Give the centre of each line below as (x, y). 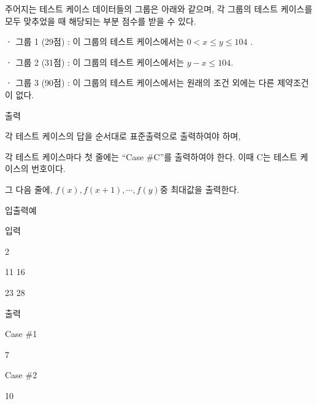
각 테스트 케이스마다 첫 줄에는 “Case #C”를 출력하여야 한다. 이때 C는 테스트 (151, 156)
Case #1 (21, 334)
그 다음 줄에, (29, 189)
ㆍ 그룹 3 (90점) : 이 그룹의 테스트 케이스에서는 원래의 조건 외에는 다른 (140, 83)
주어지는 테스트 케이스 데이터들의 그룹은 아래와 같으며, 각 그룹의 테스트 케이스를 (159, 9)
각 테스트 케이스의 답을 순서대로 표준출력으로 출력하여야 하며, (123, 136)
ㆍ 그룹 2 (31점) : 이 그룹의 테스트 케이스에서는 (95, 62)
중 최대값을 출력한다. (200, 189)
